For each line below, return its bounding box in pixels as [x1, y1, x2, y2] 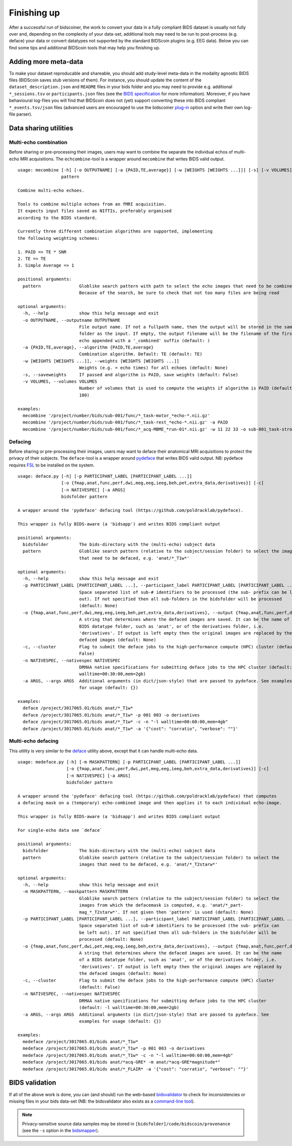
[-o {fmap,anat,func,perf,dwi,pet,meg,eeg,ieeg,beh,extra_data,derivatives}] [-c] [66, 766, 270, 772]
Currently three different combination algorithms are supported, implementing [18, 229, 213, 234]
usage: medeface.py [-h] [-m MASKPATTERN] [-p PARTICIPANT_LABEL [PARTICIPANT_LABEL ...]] [18, 759, 241, 765]
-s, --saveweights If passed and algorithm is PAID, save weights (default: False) [22, 372, 238, 377]
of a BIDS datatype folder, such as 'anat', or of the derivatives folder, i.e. [79, 957, 277, 963]
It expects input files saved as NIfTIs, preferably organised [18, 208, 172, 214]
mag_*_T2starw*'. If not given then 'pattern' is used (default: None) [79, 909, 254, 915]
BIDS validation [9, 1079, 56, 1087]
